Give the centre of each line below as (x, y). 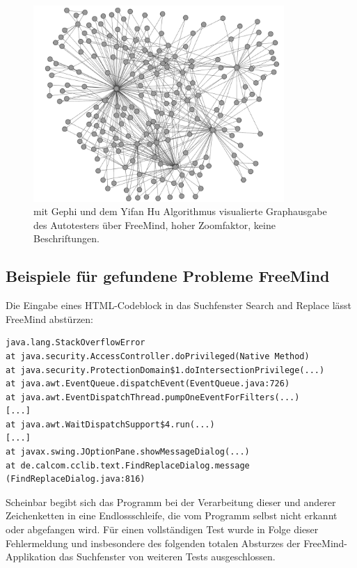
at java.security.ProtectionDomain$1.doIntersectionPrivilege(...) (165, 370)
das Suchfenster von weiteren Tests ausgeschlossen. (167, 557)
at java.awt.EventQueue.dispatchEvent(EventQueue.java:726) (148, 384)
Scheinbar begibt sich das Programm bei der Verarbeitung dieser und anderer (171, 502)
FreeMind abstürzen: (49, 318)
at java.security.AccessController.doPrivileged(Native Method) (158, 356)
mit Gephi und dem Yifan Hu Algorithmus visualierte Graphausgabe (180, 211)
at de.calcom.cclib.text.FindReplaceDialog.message (128, 465)
